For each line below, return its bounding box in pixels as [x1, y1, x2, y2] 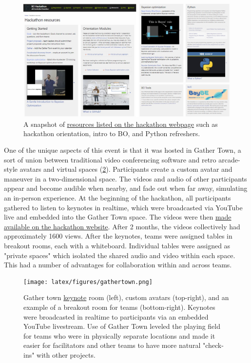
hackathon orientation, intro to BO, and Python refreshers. [23, 128, 200, 139]
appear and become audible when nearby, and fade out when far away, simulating [4, 183, 248, 193]
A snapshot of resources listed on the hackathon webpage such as [23, 119, 218, 129]
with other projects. [37, 350, 96, 360]
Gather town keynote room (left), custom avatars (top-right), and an [23, 292, 229, 302]
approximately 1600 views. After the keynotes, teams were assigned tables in [4, 231, 232, 241]
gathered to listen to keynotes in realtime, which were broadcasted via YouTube [4, 202, 243, 212]
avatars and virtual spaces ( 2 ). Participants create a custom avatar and [19, 164, 232, 174]
